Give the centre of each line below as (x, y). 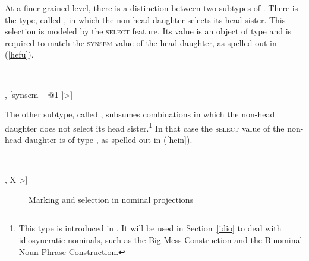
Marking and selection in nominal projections (111, 199)
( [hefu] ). (19, 54)
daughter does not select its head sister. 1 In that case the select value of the (145, 127)
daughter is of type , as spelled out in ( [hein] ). (108, 139)
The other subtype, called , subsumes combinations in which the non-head (140, 114)
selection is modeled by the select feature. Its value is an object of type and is (148, 31)
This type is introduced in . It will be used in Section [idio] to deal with (150, 228)
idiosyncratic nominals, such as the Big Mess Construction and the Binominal (160, 239)
